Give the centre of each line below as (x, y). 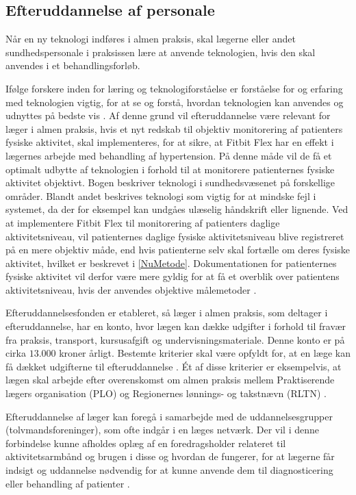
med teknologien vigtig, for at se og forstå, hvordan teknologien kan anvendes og (175, 102)
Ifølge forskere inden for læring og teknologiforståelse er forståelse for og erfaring (174, 88)
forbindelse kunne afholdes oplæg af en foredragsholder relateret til (146, 443)
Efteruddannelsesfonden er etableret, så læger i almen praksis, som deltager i (167, 313)
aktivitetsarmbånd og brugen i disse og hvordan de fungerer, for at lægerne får (170, 456)
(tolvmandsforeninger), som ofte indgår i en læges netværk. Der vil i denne (162, 430)
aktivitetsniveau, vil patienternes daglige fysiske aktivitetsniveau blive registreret (175, 236)
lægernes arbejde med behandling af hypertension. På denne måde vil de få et (169, 155)
